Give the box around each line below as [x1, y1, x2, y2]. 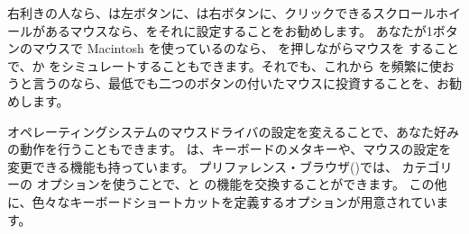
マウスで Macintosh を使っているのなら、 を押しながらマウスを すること [32, 39, 460, 58]
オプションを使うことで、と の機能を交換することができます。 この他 [36, 175, 447, 193]
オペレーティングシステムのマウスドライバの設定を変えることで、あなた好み [7, 121, 460, 140]
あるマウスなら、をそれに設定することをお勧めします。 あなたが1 [44, 21, 433, 40]
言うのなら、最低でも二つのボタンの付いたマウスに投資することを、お [32, 74, 449, 93]
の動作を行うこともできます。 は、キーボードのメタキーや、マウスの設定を [7, 139, 452, 158]
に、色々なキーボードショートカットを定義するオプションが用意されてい [7, 192, 437, 211]
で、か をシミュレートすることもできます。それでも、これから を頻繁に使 [7, 56, 442, 75]
